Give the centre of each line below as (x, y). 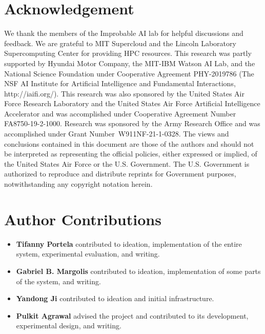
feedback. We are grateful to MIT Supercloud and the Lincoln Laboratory (120, 43)
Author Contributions (83, 219)
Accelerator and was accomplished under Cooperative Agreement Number (120, 113)
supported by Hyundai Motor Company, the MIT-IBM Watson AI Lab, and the (130, 63)
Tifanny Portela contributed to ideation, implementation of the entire (129, 243)
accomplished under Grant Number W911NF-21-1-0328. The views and (117, 134)
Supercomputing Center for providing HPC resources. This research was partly (128, 53)
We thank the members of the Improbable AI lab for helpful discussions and (124, 33)
